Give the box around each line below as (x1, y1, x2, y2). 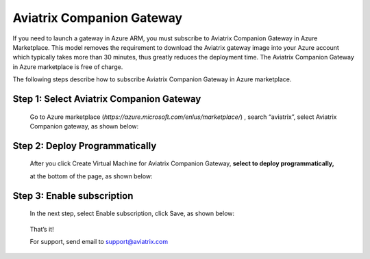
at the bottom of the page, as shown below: (29, 172, 153, 180)
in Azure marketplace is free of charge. (12, 62, 123, 71)
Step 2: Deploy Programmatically (12, 140, 157, 152)
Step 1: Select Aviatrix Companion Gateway (12, 93, 201, 105)
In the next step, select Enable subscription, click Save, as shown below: (29, 209, 235, 218)
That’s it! (29, 225, 54, 233)
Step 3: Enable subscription (12, 190, 134, 202)
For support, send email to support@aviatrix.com (29, 237, 168, 245)
